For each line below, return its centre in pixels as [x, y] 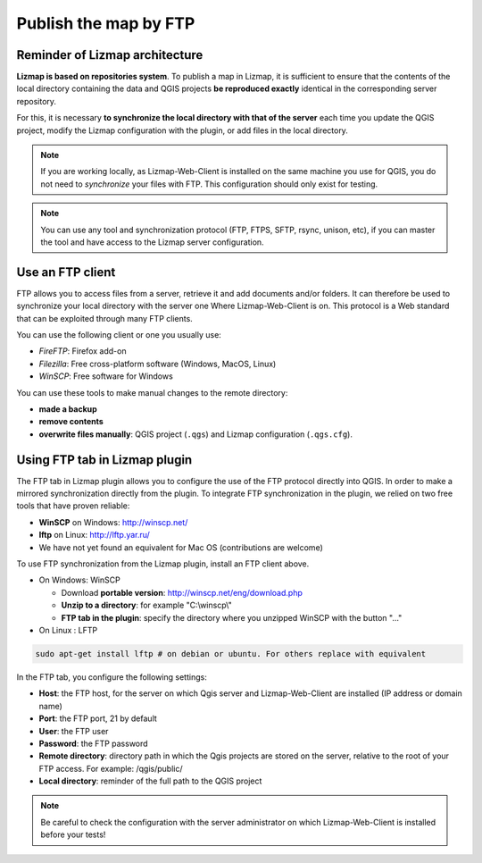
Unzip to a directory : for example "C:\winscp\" [146, 605]
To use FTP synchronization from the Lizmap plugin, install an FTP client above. [163, 564]
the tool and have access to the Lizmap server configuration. [152, 242]
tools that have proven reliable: [73, 506]
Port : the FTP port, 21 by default [98, 718]
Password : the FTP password [93, 743]
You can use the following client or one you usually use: [119, 335]
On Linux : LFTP [68, 630]
